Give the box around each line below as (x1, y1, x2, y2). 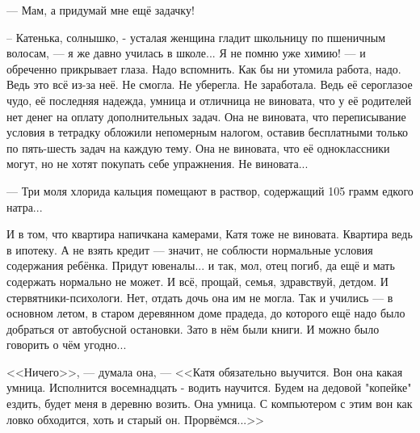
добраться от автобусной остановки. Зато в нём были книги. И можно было (6, 320, 380, 337)
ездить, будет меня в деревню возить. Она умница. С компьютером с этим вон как (6, 395, 413, 412)
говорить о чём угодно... (6, 336, 127, 353)
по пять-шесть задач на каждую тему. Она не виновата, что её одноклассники (6, 139, 390, 156)
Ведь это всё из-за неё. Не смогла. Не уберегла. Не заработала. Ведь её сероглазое (6, 76, 413, 93)
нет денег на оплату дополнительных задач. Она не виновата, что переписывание (6, 107, 406, 124)
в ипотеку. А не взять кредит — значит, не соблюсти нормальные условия (6, 241, 373, 258)
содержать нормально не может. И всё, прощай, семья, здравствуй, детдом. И (6, 272, 388, 289)
